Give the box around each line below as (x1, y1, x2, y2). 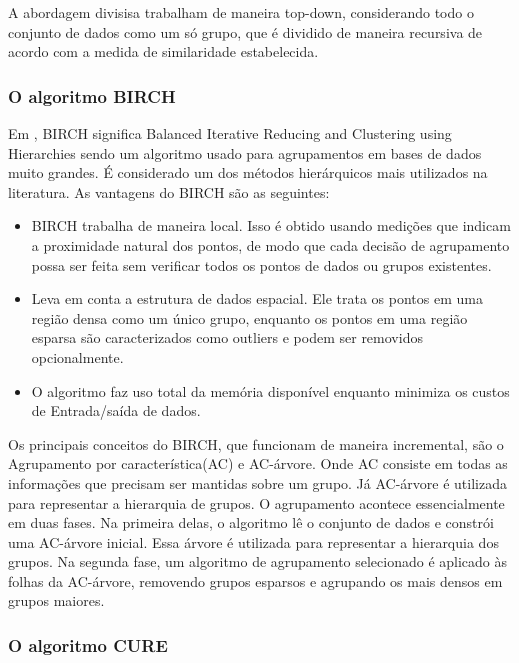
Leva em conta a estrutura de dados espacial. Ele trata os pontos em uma (31, 288, 483, 309)
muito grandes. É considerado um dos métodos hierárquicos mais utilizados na (8, 162, 488, 183)
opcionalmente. (31, 346, 124, 367)
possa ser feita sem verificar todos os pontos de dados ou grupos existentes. (31, 254, 492, 275)
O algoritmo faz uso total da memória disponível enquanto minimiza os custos (31, 380, 510, 401)
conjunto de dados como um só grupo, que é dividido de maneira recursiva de (8, 21, 483, 42)
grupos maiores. (8, 590, 105, 611)
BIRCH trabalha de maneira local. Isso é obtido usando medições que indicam (31, 215, 511, 236)
